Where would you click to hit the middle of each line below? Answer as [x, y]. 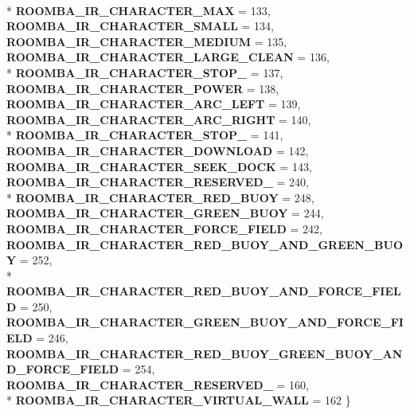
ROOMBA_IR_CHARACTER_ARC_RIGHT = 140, [159, 119]
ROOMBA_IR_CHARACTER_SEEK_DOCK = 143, [159, 166]
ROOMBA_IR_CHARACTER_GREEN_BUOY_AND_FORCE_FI [205, 322]
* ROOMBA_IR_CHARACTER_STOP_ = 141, [145, 135]
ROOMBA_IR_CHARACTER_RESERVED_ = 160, [158, 384]
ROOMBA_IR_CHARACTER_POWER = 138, [143, 88]
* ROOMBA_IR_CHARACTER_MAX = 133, [139, 10]
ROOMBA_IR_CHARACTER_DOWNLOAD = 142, [158, 150]
